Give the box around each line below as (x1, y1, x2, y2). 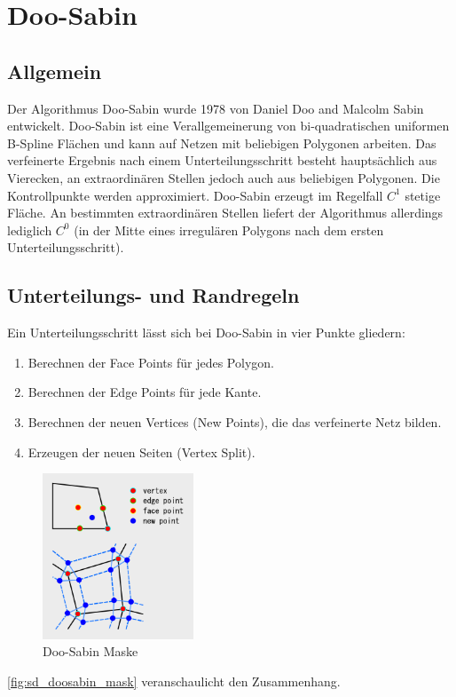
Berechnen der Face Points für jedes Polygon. (28, 352, 274, 371)
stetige (405, 186, 441, 204)
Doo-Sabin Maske (43, 642, 138, 661)
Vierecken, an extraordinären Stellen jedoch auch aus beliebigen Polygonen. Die (7, 168, 440, 186)
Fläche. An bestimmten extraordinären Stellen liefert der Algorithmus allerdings (7, 203, 444, 222)
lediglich (7, 220, 52, 239)
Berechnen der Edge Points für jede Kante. (28, 383, 262, 401)
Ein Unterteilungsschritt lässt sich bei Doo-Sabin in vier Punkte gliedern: (7, 323, 405, 342)
